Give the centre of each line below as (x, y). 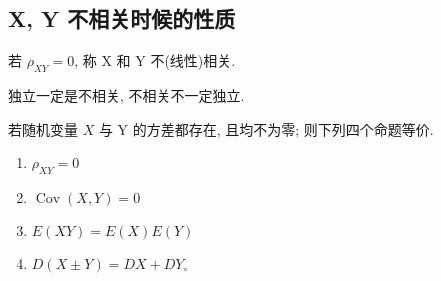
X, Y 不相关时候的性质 (122, 18)
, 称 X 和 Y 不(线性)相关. (155, 60)
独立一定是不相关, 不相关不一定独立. (126, 95)
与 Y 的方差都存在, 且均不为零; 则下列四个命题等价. (266, 128)
